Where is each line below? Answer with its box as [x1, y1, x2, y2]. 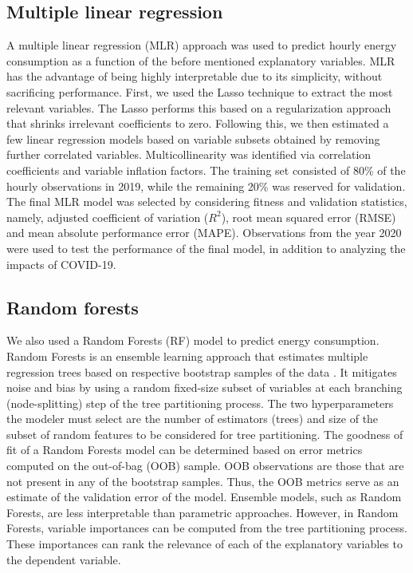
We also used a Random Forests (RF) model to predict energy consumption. [6, 332, 380, 349]
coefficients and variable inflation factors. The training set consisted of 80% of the [6, 161, 406, 178]
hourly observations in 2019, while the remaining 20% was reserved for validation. [6, 177, 406, 194]
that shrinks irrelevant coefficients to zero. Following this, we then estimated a [6, 115, 389, 132]
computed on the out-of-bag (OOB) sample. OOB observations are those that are [6, 457, 404, 474]
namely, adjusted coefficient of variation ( [6, 208, 209, 225]
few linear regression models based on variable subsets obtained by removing [6, 130, 380, 147]
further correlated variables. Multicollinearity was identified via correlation [6, 146, 372, 163]
